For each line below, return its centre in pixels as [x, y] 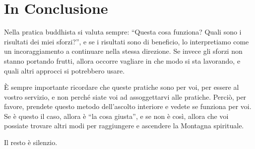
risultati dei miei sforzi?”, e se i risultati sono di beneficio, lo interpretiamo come [127, 41]
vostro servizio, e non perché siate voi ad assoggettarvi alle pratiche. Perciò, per [125, 96]
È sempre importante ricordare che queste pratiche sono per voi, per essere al [122, 87]
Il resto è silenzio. [31, 142]
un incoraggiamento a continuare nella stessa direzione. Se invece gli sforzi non [123, 51]
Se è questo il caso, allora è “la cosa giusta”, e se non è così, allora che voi [116, 116]
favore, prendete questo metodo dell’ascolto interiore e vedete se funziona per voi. [128, 106]
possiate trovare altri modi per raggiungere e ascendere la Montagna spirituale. [124, 126]
